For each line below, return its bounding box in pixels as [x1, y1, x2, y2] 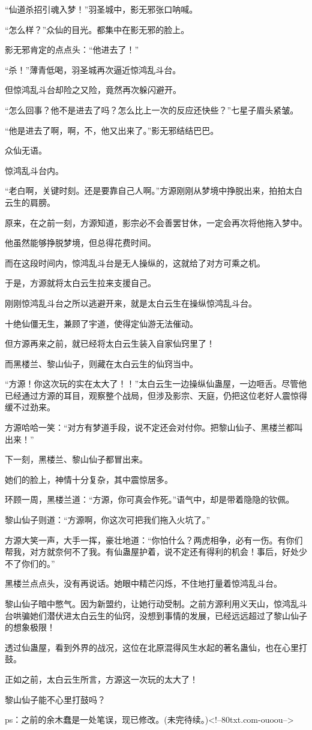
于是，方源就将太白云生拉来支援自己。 [5, 277, 156, 289]
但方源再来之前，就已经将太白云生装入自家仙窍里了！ [5, 337, 215, 350]
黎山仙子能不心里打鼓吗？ [5, 693, 106, 705]
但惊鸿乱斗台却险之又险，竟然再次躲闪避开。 [5, 83, 181, 96]
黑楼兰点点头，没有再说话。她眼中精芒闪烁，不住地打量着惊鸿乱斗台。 [5, 577, 282, 590]
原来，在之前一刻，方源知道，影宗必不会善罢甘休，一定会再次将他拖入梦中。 [5, 216, 307, 229]
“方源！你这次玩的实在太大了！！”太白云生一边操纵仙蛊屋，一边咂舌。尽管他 [5, 377, 307, 390]
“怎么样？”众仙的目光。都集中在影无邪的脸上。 [5, 23, 190, 35]
